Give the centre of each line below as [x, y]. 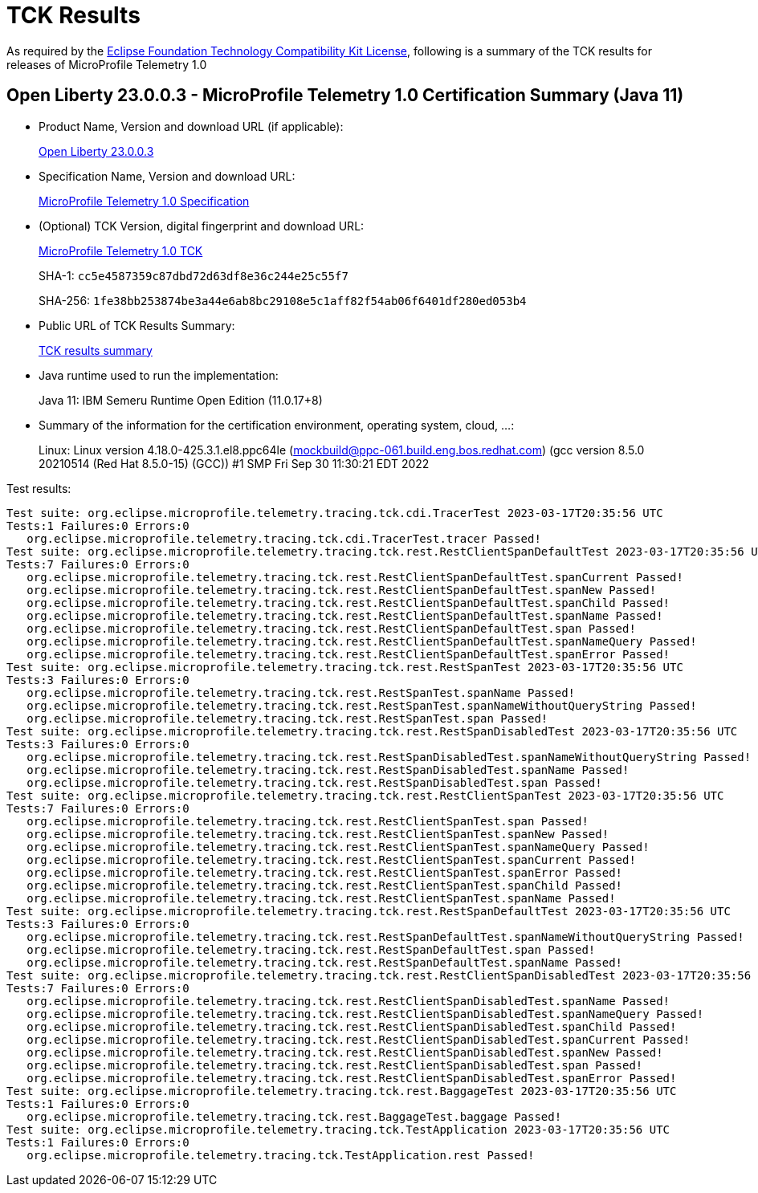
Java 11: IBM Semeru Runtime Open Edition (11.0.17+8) [181, 400]
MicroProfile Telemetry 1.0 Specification [144, 201]
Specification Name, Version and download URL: [167, 176]
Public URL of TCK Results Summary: [137, 325]
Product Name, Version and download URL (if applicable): [191, 126]
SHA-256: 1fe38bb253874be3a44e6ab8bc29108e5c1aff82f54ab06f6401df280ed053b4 [283, 300]
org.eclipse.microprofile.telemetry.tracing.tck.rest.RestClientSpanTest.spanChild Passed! [325, 885]
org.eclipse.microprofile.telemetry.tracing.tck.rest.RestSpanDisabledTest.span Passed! [314, 782]
